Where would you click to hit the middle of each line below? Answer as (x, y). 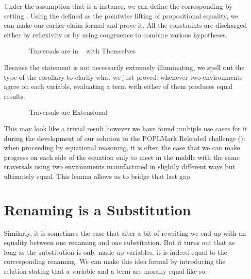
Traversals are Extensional (68, 112)
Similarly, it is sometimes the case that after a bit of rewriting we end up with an (125, 233)
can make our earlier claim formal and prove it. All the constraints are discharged (125, 25)
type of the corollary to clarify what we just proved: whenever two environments (123, 77)
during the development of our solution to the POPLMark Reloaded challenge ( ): (125, 138)
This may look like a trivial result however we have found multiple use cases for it (126, 128)
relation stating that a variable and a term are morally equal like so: (106, 271)
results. (15, 96)
